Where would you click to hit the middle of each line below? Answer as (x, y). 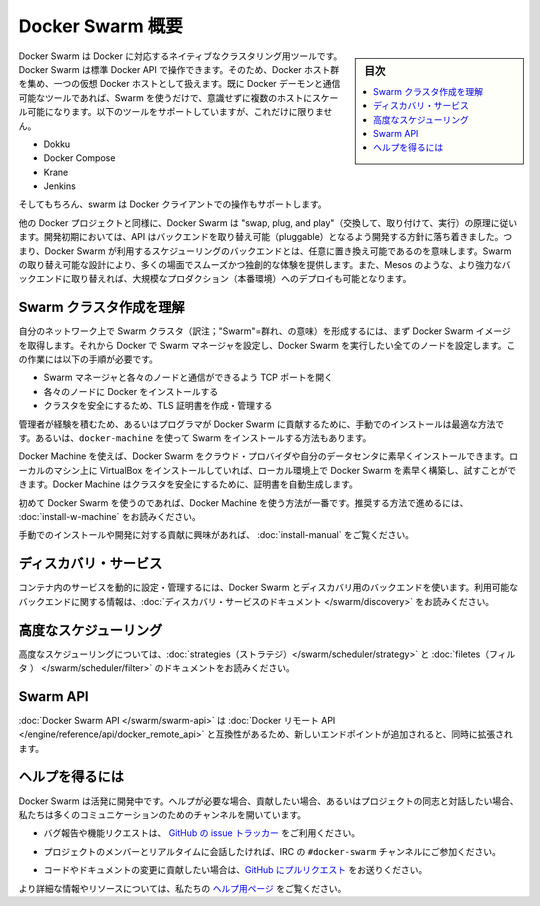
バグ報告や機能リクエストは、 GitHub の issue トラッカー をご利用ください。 (201, 833)
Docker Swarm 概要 (101, 26)
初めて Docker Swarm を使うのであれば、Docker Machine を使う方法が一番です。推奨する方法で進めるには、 (243, 502)
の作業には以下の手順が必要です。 (88, 359)
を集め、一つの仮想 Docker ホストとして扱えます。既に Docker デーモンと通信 (179, 84)
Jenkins (60, 186)
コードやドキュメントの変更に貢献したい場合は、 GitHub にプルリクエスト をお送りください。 (235, 870)
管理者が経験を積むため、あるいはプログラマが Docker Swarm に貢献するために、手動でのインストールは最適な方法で (261, 424)
